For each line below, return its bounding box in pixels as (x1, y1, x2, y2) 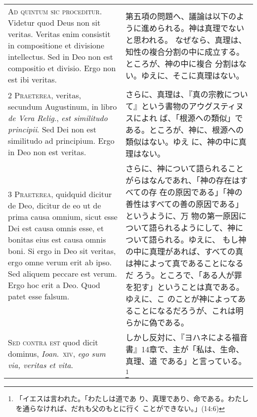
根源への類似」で (179, 112, 243, 124)
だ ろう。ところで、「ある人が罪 (125, 269, 242, 281)
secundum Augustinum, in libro (8, 101, 117, 112)
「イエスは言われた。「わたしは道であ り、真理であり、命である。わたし (15, 393, 249, 403)
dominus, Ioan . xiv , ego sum (8, 348, 106, 359)
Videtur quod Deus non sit (8, 17, 101, 28)
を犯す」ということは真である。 (125, 281, 244, 292)
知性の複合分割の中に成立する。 (125, 45, 244, 57)
